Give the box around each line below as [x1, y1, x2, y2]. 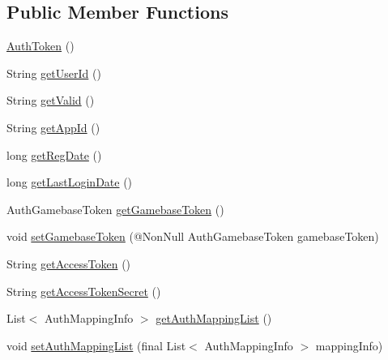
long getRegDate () [6, 146, 102, 163]
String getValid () [6, 92, 95, 109]
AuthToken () [6, 37, 75, 54]
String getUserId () [6, 64, 101, 81]
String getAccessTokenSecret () [6, 282, 161, 299]
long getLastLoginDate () [6, 174, 133, 191]
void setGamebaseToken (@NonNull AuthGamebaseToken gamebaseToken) [6, 228, 379, 245]
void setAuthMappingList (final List [6, 336, 186, 354]
